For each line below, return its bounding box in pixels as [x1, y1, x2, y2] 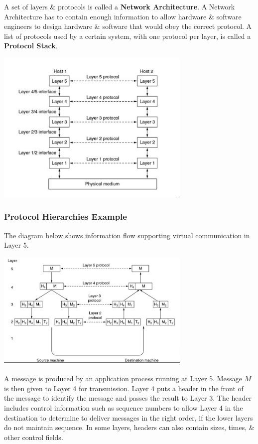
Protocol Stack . [4, 40, 58, 51]
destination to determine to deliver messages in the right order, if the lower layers [4, 412, 253, 423]
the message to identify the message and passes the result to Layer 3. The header [4, 393, 252, 403]
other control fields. [4, 432, 63, 442]
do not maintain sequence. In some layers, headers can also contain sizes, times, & [4, 422, 255, 433]
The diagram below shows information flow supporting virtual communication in [4, 230, 250, 240]
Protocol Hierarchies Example [4, 210, 127, 223]
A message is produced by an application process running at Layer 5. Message [4, 373, 243, 384]
